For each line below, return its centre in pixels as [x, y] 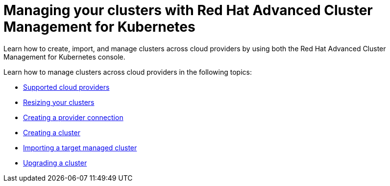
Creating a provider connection [73, 117]
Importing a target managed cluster [80, 147]
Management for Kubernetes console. [64, 57]
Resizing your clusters [59, 102]
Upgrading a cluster [55, 163]
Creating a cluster [52, 132]
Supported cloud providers [66, 87]
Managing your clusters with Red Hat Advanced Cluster [188, 10]
